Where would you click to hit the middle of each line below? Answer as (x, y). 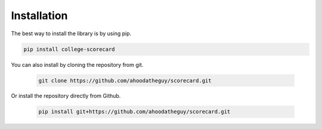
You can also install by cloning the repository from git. (77, 64)
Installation (39, 16)
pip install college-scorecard (69, 49)
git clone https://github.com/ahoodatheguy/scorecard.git (125, 80)
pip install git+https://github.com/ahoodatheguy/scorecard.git (134, 112)
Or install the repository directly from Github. (66, 96)
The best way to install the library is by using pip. (71, 33)
